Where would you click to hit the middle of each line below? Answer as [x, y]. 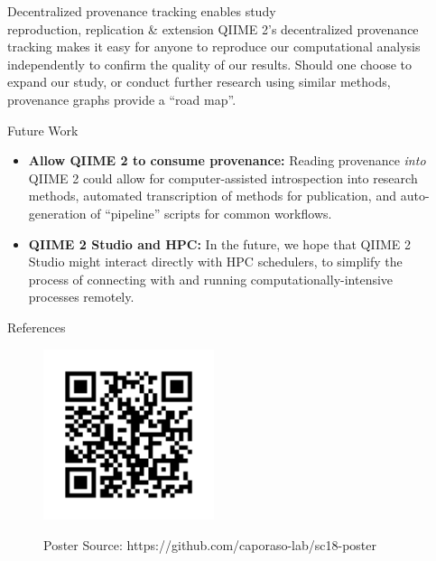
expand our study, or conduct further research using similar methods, [199, 82]
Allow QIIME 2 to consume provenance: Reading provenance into [227, 160]
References [37, 327]
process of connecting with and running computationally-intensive [211, 279]
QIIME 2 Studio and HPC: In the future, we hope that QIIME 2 [219, 243]
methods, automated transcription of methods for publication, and [212, 196]
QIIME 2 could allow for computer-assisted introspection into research [223, 178]
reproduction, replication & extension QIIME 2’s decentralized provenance [213, 28]
